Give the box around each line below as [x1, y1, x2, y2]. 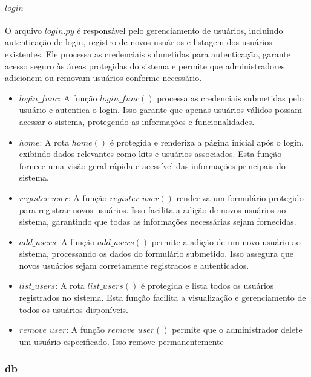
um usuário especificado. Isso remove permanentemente [19, 335, 224, 347]
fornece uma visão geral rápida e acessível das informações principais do [19, 159, 286, 172]
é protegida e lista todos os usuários [140, 279, 274, 292]
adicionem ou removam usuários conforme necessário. [5, 71, 202, 84]
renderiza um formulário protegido [176, 191, 304, 204]
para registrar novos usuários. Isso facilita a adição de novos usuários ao [19, 203, 286, 216]
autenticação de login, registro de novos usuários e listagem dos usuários [5, 36, 272, 48]
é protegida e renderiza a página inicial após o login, [110, 135, 304, 148]
